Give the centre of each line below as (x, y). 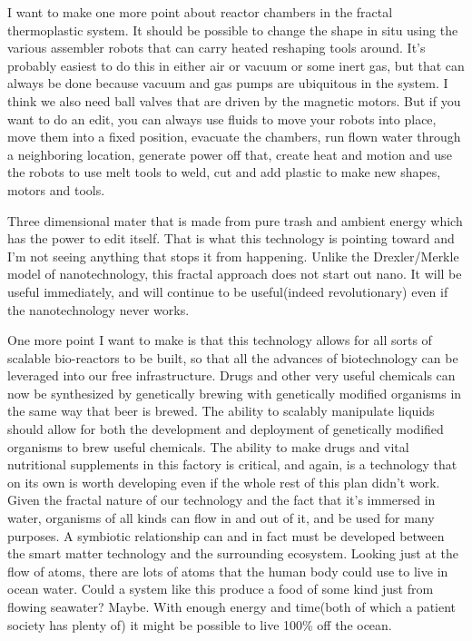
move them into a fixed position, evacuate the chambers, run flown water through (234, 137)
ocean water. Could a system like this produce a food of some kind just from (221, 589)
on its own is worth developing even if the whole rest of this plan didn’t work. (224, 482)
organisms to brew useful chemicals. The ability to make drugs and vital (208, 446)
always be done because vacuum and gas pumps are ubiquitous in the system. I (228, 83)
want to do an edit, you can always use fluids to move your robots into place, (222, 118)
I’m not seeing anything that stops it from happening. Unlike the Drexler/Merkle (233, 256)
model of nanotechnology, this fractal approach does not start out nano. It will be (235, 274)
